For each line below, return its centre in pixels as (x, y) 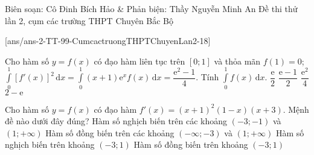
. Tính (207, 77)
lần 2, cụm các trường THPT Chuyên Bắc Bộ (89, 20)
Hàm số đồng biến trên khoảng (191, 144)
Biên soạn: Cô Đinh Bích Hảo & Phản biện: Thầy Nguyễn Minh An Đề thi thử (151, 8)
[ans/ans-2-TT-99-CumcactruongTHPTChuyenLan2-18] (108, 41)
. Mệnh (296, 109)
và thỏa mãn (237, 61)
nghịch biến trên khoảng (50, 144)
